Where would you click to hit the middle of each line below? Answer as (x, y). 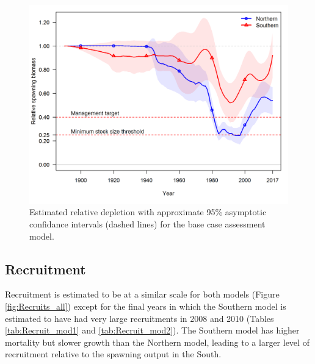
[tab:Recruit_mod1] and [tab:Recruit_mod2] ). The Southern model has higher (152, 330)
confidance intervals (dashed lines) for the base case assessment (147, 224)
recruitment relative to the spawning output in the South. (113, 354)
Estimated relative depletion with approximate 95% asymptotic (148, 212)
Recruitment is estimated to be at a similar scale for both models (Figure (142, 294)
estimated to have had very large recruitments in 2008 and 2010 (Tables (139, 318)
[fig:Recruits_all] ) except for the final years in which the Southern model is (146, 306)
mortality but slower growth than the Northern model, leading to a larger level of (157, 342)
